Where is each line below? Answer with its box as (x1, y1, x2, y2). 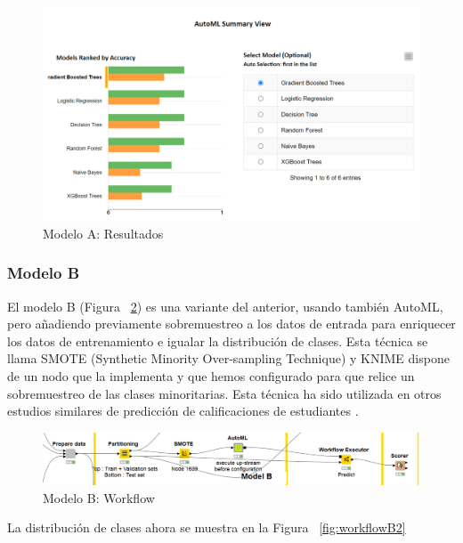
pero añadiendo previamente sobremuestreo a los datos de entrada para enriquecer (7, 314, 456, 333)
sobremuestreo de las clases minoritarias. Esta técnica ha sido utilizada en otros (7, 384, 442, 402)
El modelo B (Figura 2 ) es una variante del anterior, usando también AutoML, (7, 296, 443, 315)
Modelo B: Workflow (43, 488, 155, 507)
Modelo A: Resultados (43, 223, 164, 242)
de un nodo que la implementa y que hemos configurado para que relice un (7, 366, 415, 385)
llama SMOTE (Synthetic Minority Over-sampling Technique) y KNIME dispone (7, 349, 450, 368)
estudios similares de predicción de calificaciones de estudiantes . (7, 401, 359, 420)
